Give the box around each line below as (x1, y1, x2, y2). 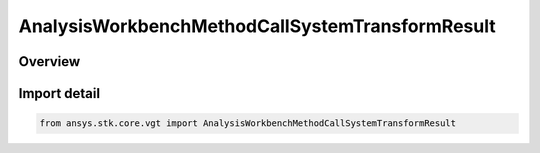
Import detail (18, 85, 100, 102)
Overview (18, 53, 81, 70)
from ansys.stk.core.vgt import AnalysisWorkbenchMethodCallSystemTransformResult (39, 118, 457, 129)
